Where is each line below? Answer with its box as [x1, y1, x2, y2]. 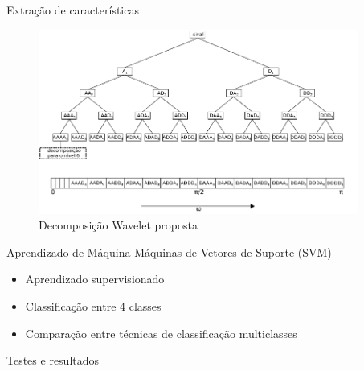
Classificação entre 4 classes [25, 298, 162, 314]
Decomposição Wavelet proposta [39, 216, 198, 233]
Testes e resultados [6, 352, 100, 369]
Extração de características [6, 2, 139, 18]
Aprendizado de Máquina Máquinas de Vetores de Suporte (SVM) [6, 243, 332, 260]
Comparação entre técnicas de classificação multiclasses [25, 324, 297, 341]
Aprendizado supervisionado [25, 270, 165, 287]
